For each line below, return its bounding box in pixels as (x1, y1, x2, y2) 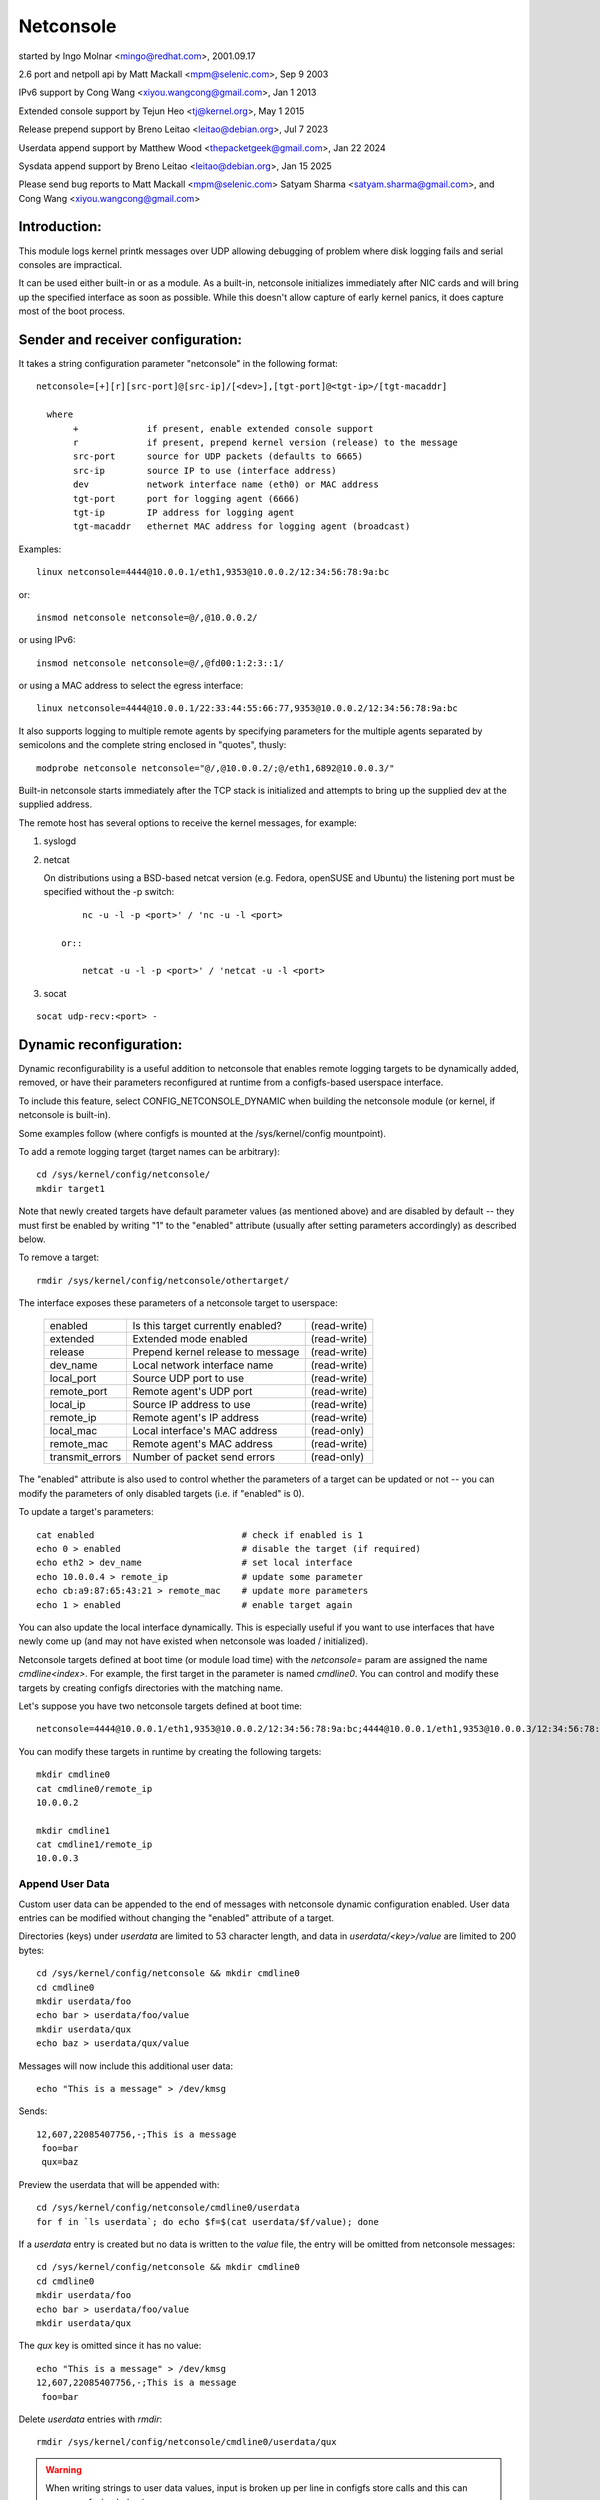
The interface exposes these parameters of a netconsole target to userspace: (18, 1297, 339, 1309)
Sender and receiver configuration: (18, 331, 243, 348)
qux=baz (41, 2156, 79, 2168)
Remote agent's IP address (132, 1411, 260, 1425)
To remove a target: (18, 1251, 100, 1264)
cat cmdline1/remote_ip (36, 1839, 153, 1850)
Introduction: (18, 218, 102, 235)
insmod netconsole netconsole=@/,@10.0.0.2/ (36, 611, 259, 623)
